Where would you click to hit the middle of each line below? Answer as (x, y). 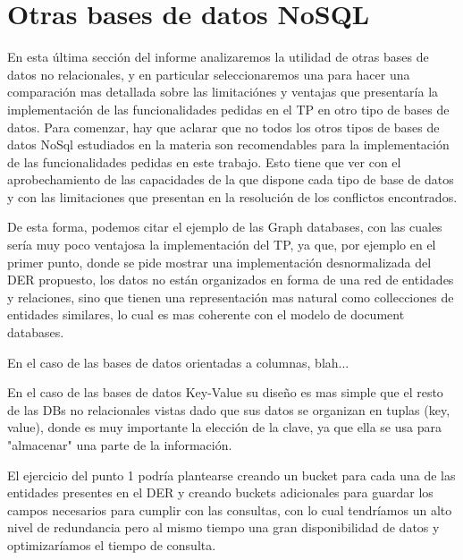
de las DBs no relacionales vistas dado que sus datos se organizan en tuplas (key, (229, 409)
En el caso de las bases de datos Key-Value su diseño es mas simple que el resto (225, 392)
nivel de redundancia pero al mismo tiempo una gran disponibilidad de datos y (223, 527)
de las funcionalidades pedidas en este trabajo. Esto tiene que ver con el (204, 161)
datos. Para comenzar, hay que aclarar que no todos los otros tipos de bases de (223, 127)
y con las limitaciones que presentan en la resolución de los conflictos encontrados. (232, 196)
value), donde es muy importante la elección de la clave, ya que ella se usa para (224, 427)
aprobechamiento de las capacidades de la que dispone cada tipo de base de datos (231, 179)
